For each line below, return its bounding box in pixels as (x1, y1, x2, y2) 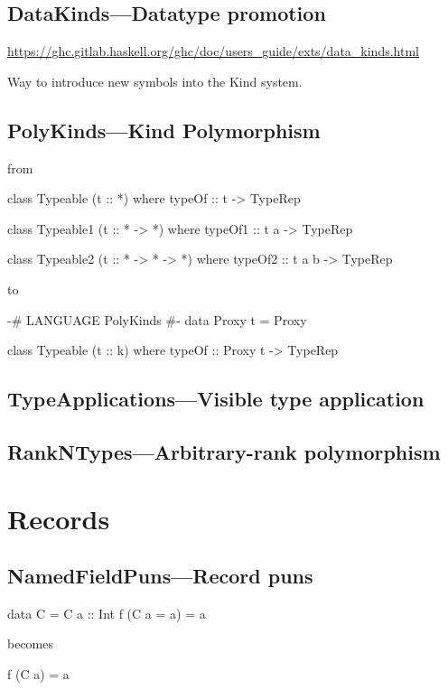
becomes (7, 634, 54, 653)
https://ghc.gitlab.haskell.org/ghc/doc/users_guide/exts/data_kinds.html (7, 42, 419, 61)
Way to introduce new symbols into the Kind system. (7, 71, 303, 90)
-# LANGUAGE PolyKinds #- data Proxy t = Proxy (7, 310, 307, 329)
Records (7, 499, 110, 536)
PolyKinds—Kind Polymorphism (7, 116, 321, 144)
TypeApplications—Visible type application (7, 385, 425, 413)
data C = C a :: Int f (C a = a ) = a (7, 603, 206, 622)
